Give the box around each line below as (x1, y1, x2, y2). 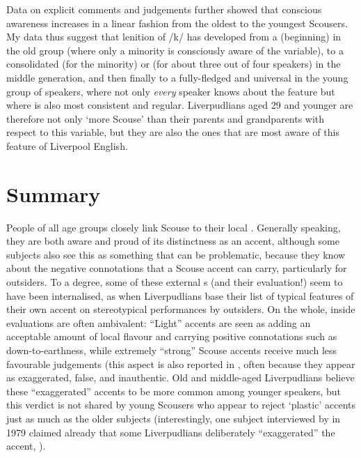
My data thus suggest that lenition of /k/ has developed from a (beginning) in (6, 29, 342, 44)
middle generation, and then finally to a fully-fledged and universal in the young (6, 70, 348, 84)
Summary (6, 179, 101, 208)
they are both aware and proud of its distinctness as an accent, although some (6, 234, 339, 248)
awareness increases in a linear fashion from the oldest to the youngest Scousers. (6, 15, 348, 30)
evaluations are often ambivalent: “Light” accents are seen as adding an (6, 315, 311, 330)
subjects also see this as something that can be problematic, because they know (6, 247, 346, 261)
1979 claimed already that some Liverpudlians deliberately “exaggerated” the (6, 425, 335, 439)
